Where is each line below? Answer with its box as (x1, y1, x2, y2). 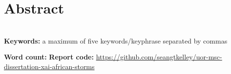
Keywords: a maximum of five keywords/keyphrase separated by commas (4, 35, 228, 45)
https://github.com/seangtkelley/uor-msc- (96, 52, 222, 62)
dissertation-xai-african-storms (4, 61, 95, 71)
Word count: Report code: (4, 52, 94, 62)
